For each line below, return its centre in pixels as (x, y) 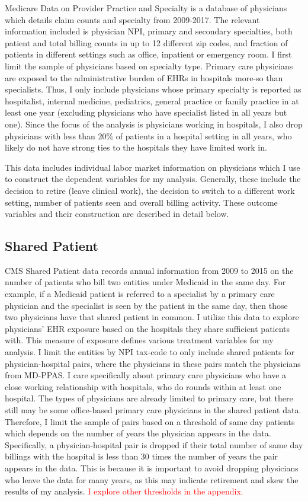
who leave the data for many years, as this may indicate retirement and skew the (152, 479)
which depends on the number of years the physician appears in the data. (138, 433)
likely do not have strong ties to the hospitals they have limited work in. (136, 147)
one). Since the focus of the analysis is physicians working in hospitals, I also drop (154, 124)
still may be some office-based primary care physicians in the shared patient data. (153, 410)
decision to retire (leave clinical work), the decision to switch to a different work (150, 190)
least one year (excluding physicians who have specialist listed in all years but (146, 112)
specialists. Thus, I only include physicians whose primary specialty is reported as (153, 89)
